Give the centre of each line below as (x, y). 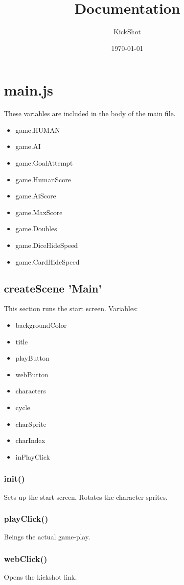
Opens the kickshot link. (41, 577)
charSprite (31, 424)
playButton (32, 358)
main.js (29, 90)
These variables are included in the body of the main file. (90, 113)
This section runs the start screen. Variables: (71, 308)
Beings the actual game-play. (47, 537)
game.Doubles (36, 229)
